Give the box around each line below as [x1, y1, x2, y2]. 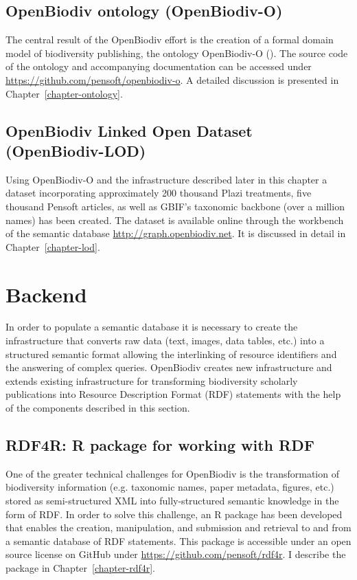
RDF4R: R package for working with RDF [5, 434, 314, 455]
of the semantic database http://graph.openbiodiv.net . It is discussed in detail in [5, 226, 346, 241]
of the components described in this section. [5, 401, 190, 415]
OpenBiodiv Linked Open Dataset [5, 120, 253, 141]
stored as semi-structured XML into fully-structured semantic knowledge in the [5, 493, 339, 507]
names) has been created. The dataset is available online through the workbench [5, 212, 344, 227]
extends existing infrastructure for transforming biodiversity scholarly [5, 373, 298, 388]
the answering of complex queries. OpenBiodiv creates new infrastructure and [5, 360, 332, 375]
